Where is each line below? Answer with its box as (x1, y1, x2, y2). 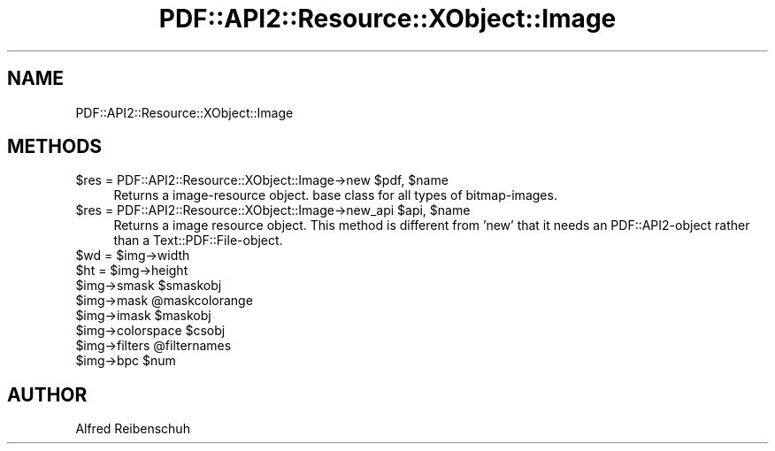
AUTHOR (7, 383, 88, 406)
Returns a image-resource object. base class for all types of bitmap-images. (113, 187, 557, 203)
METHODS (7, 135, 103, 158)
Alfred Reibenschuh (75, 421, 190, 437)
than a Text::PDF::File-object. (113, 233, 283, 248)
